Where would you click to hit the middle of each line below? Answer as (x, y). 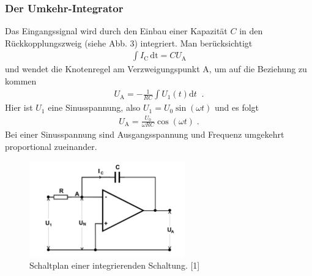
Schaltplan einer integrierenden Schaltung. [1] (115, 265)
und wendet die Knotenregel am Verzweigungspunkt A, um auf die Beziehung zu (156, 69)
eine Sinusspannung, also (94, 107)
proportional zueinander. (51, 146)
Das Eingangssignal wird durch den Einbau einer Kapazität (116, 31)
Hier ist (19, 107)
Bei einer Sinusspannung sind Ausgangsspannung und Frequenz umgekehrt (145, 134)
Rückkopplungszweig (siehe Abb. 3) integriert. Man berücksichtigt (129, 43)
